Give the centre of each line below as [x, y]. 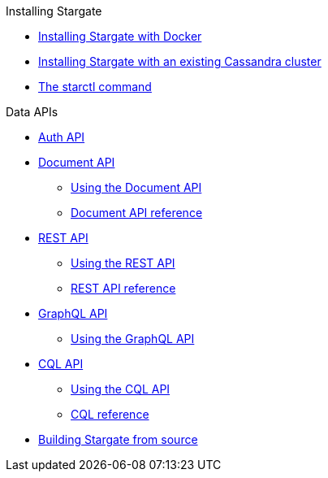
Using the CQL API [121, 389]
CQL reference [110, 414]
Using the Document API [136, 187]
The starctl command [95, 87]
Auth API [62, 137]
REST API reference [123, 288]
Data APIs [32, 112]
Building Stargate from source [118, 439]
